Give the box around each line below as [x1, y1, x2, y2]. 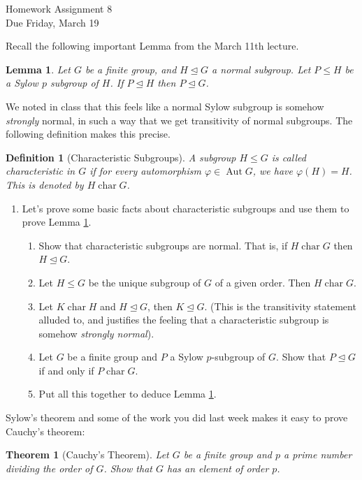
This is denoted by [6, 177, 84, 191]
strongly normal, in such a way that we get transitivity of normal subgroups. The [6, 112, 353, 127]
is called [271, 150, 306, 164]
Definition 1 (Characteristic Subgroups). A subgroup [6, 150, 236, 164]
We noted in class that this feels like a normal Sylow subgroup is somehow [6, 99, 324, 113]
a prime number [283, 447, 352, 462]
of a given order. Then [215, 275, 311, 289]
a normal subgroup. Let [212, 61, 311, 76]
